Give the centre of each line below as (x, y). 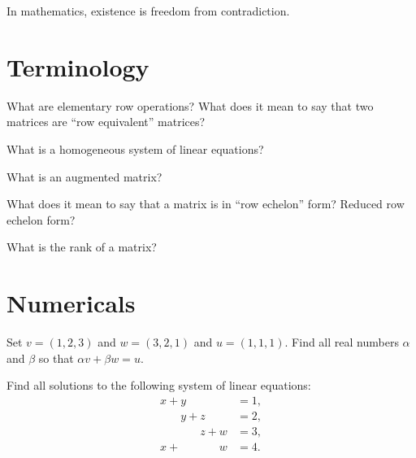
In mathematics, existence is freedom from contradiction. (148, 11)
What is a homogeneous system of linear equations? (135, 148)
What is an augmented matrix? (84, 176)
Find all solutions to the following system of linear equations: (159, 385)
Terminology (78, 66)
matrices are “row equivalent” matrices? (106, 122)
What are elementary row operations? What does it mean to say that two (190, 105)
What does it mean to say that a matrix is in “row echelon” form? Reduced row (206, 204)
